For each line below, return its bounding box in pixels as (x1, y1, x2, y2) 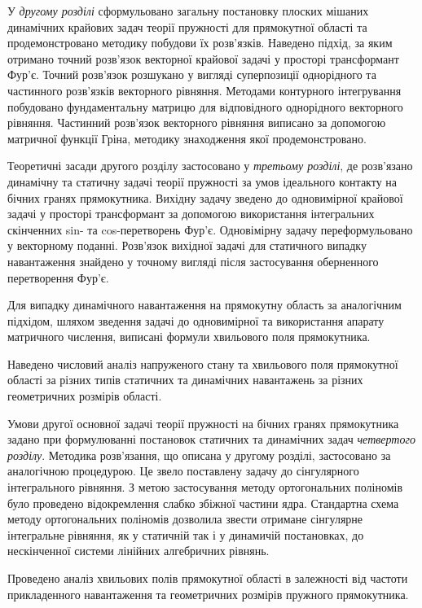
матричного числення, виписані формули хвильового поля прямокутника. (7, 328, 371, 345)
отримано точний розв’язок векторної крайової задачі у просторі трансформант (7, 50, 399, 67)
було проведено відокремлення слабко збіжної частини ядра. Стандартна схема (7, 494, 399, 511)
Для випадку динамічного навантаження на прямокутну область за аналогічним (7, 296, 402, 313)
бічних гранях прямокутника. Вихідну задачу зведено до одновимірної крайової (7, 189, 403, 206)
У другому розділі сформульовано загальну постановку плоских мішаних (7, 2, 369, 19)
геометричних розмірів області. (7, 387, 162, 405)
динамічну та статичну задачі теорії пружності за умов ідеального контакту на (7, 173, 398, 190)
